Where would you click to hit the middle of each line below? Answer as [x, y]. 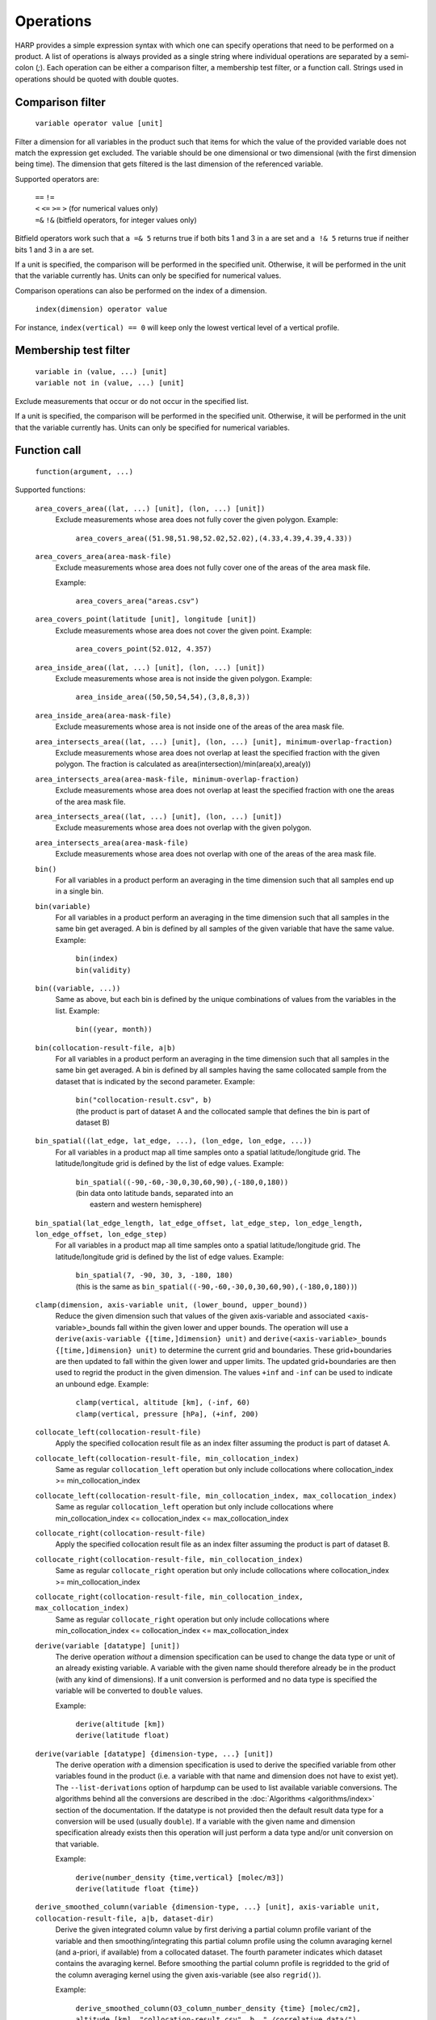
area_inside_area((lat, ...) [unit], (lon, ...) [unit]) [150, 667]
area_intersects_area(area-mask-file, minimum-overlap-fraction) [167, 779]
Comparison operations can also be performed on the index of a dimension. [141, 290]
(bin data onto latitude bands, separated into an [155, 1193]
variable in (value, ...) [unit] [101, 372]
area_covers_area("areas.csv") [137, 601]
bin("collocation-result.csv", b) [144, 1100]
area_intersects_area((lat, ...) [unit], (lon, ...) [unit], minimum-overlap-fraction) [214, 742]
